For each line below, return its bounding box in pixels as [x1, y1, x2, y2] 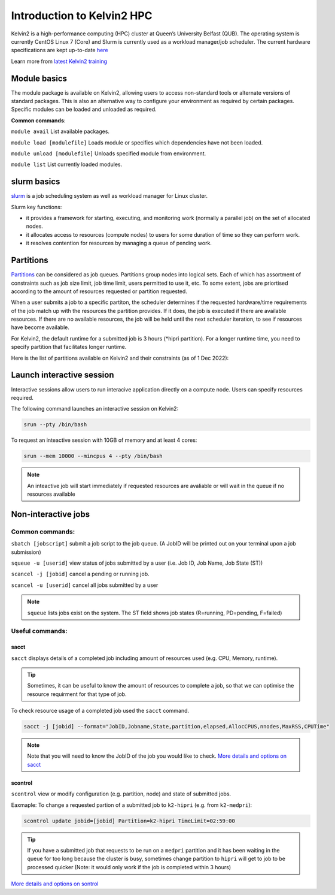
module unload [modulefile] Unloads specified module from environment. [11, 150, 206, 157]
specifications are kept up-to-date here [11, 47, 108, 54]
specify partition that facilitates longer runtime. [11, 343, 127, 351]
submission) [11, 549, 41, 556]
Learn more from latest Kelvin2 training [11, 58, 108, 65]
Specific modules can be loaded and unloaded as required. [11, 106, 157, 113]
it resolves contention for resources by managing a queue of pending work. [26, 240, 212, 247]
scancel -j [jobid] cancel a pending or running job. [11, 570, 150, 578]
